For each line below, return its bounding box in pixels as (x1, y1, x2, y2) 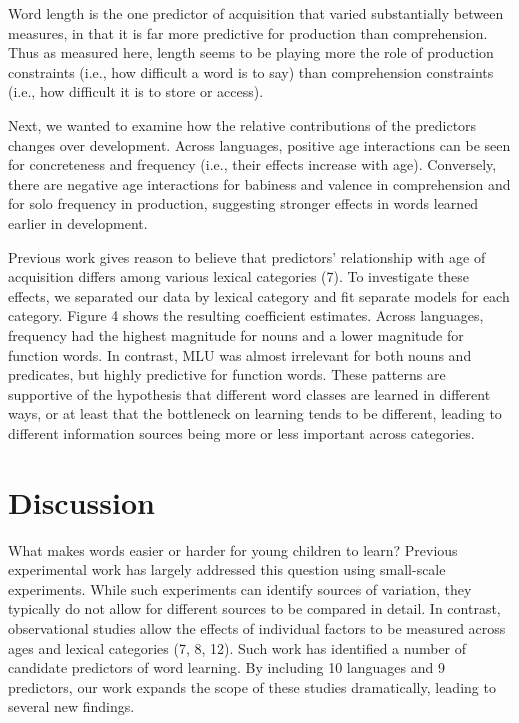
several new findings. (8, 696, 135, 717)
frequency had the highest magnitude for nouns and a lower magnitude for (8, 324, 464, 345)
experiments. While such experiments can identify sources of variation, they (8, 578, 472, 599)
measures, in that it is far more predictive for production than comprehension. (8, 22, 488, 43)
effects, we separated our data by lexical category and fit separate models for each (8, 285, 510, 306)
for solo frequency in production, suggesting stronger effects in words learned (8, 193, 479, 214)
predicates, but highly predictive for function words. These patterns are (8, 364, 446, 385)
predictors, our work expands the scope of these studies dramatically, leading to (8, 676, 496, 697)
